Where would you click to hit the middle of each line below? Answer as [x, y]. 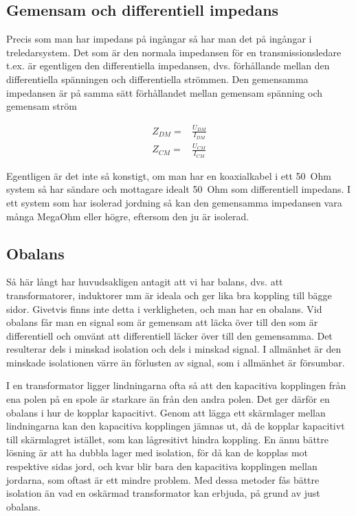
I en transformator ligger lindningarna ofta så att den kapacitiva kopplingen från [176, 385]
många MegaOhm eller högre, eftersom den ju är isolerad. [128, 216]
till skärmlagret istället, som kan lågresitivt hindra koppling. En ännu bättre [167, 439]
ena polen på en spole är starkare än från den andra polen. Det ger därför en [168, 399]
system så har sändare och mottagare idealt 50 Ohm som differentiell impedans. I [179, 189]
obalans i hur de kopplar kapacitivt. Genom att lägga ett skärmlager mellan [166, 412]
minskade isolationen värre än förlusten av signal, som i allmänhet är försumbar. [176, 362]
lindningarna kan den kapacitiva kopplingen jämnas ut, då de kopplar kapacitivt [176, 426]
